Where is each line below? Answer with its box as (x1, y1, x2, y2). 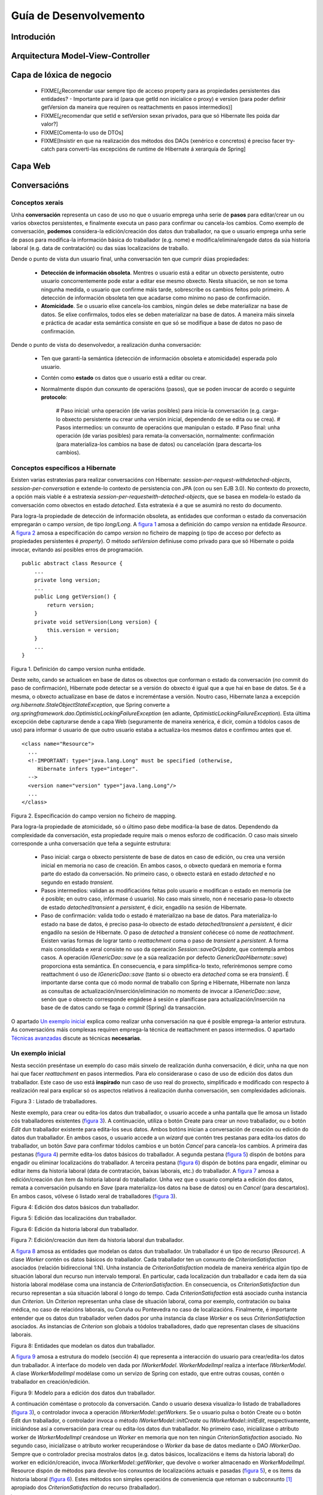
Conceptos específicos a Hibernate (11, 464, 116, 472)
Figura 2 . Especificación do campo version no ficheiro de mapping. (11, 812, 176, 819)
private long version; (33, 576, 101, 583)
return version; (47, 602, 95, 608)
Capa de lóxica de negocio (11, 70, 112, 80)
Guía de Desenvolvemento (11, 9, 145, 22)
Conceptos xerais (11, 199, 64, 207)
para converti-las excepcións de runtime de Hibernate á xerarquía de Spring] (56, 145, 246, 152)
